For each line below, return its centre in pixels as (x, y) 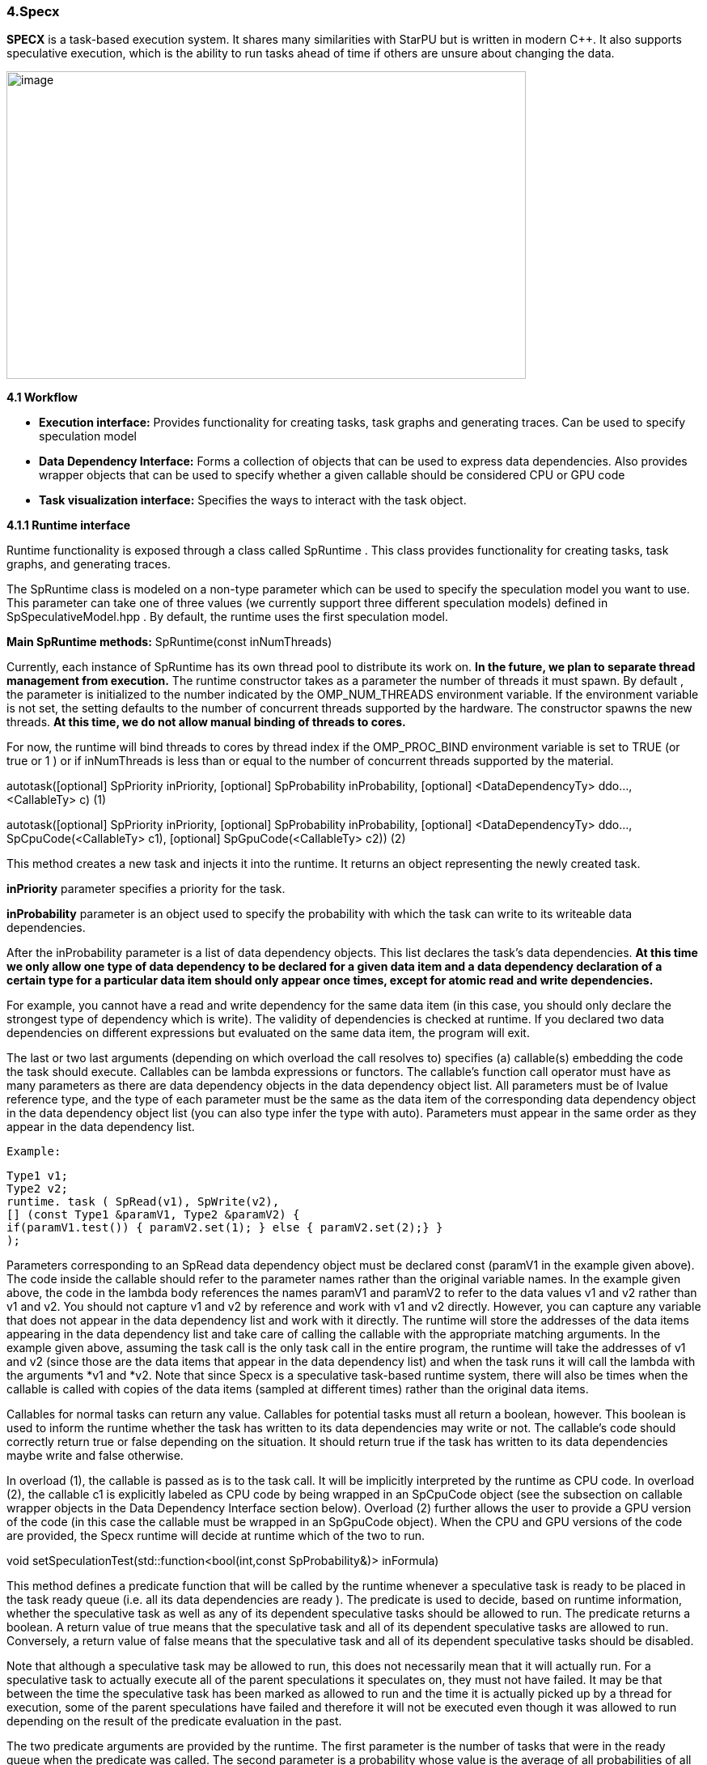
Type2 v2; (37, 1189)
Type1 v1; (37, 1176)
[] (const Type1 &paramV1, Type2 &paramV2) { (153, 1215)
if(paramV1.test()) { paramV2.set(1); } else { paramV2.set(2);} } (225, 1228)
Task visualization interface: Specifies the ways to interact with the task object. (253, 500)
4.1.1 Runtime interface (69, 525)
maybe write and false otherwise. (95, 1456)
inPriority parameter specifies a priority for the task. (146, 889)
